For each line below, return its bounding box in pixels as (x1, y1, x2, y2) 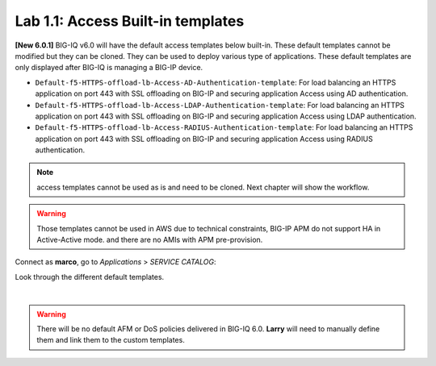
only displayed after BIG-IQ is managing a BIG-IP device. (15, 63, 203, 73)
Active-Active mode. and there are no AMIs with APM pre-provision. (36, 235, 263, 245)
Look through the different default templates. (15, 272, 165, 281)
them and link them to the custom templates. (36, 335, 185, 345)
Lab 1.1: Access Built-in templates (15, 12, 245, 30)
